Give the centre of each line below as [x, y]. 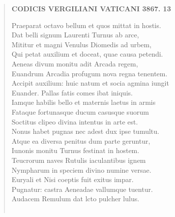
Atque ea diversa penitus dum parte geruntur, [81, 140]
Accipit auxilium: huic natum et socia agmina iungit [90, 83]
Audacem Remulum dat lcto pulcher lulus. [75, 199]
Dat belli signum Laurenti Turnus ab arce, [75, 35]
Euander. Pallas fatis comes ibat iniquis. [72, 92]
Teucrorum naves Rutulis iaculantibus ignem [79, 160]
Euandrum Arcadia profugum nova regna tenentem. [89, 73]
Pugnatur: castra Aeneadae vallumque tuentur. [82, 189]
